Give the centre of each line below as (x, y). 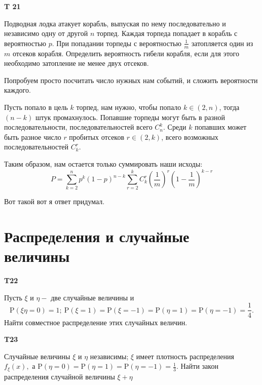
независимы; (109, 356)
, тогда (229, 107)
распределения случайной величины (60, 376)
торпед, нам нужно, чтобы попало (129, 107)
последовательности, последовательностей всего (78, 127)
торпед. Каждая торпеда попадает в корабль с (167, 33)
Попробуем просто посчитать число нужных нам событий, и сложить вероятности (131, 80)
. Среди (175, 127)
